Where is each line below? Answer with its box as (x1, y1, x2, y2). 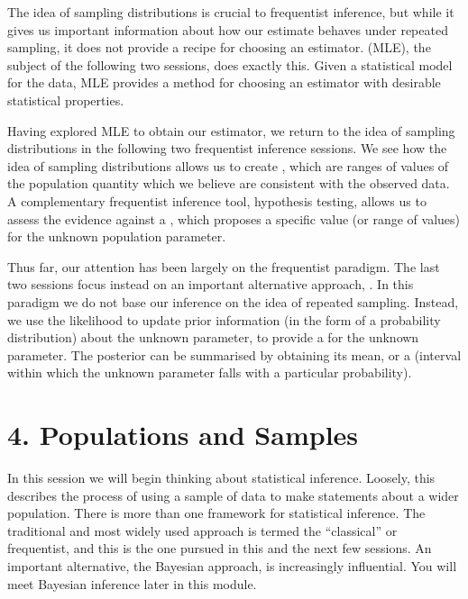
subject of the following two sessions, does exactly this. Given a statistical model (7, 55, 453, 74)
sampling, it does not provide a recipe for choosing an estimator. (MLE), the (7, 38, 431, 57)
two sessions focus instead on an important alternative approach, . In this (7, 275, 414, 294)
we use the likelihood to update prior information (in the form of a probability (7, 310, 441, 329)
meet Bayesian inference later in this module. (7, 574, 257, 593)
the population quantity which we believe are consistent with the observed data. (7, 174, 450, 193)
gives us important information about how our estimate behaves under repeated (7, 20, 448, 39)
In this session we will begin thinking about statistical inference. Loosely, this (7, 468, 436, 486)
